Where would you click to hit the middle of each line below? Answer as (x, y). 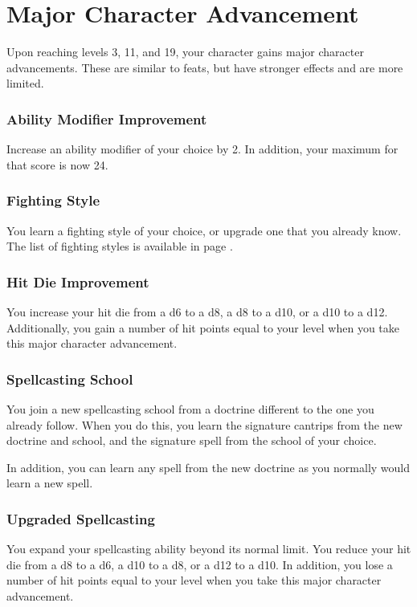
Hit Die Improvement (78, 281)
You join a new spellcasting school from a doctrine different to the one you (190, 408)
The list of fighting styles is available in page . (120, 246)
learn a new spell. (50, 483)
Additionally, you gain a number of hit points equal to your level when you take (203, 327)
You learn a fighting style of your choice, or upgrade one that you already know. (204, 230)
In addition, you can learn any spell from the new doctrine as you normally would (208, 467)
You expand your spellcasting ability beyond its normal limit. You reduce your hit (209, 549)
